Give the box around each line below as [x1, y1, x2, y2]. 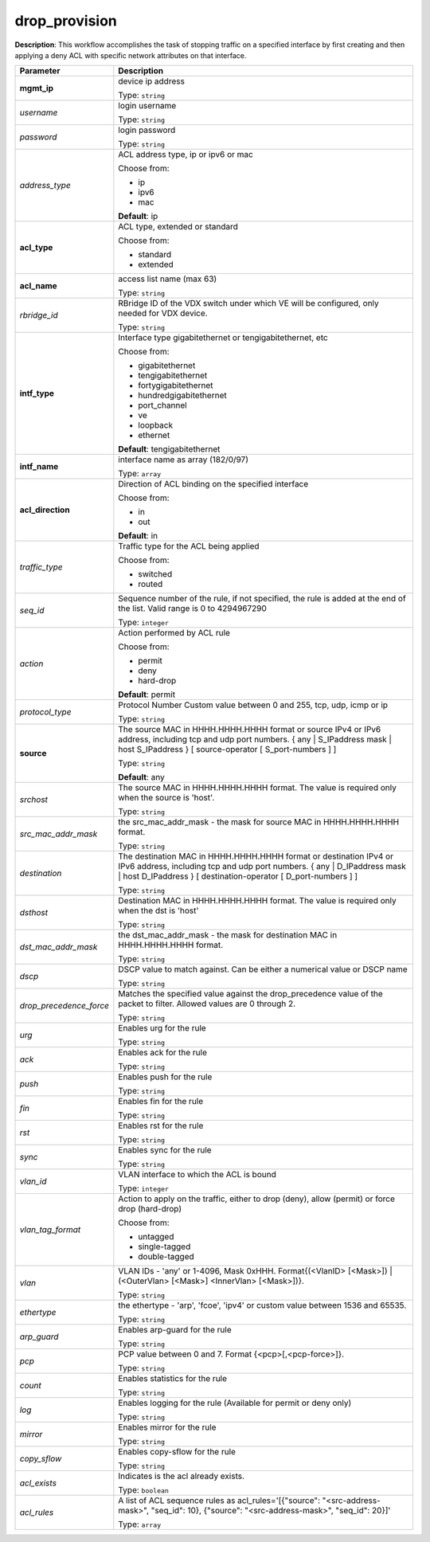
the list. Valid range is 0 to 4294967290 [118, 603, 267, 614]
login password [118, 124, 176, 135]
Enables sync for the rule [118, 1145, 212, 1156]
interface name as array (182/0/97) [118, 454, 249, 465]
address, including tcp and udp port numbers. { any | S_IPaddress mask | [118, 734, 392, 745]
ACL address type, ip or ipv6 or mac [118, 149, 254, 160]
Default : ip [118, 211, 158, 222]
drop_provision [14, 12, 117, 29]
